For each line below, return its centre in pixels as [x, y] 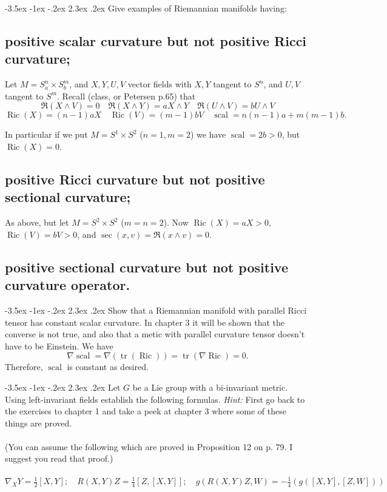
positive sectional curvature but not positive [146, 267]
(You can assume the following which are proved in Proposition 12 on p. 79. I [149, 446]
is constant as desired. [108, 367]
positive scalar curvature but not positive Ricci [156, 40]
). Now [176, 222]
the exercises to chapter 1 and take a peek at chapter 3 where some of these [146, 411]
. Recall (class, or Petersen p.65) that [126, 96]
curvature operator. [68, 285]
